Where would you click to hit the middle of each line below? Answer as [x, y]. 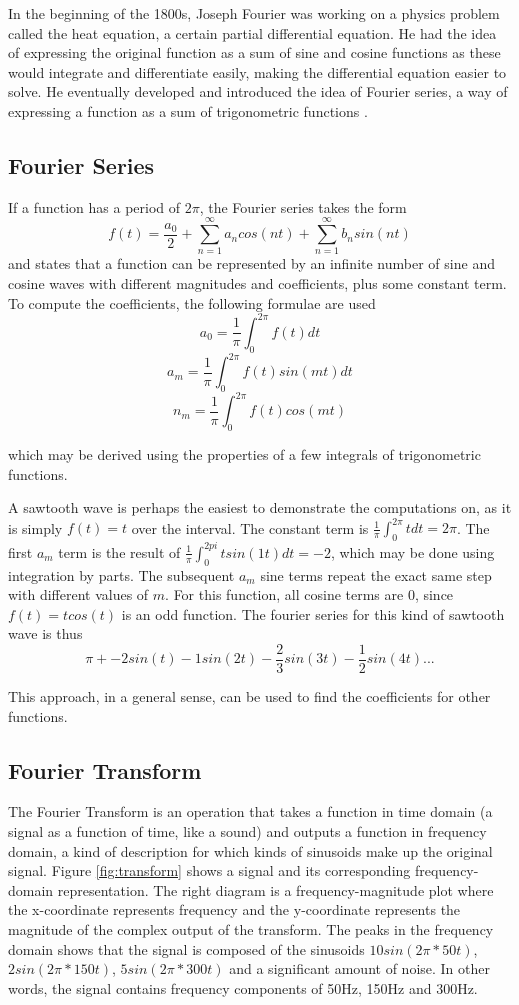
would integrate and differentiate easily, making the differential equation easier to [257, 71]
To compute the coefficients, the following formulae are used [192, 302]
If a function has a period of [94, 206]
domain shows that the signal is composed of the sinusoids [186, 948]
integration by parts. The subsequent [121, 574]
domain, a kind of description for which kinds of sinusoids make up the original [250, 850]
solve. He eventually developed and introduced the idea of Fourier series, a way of [258, 91]
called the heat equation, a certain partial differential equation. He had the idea [252, 32]
